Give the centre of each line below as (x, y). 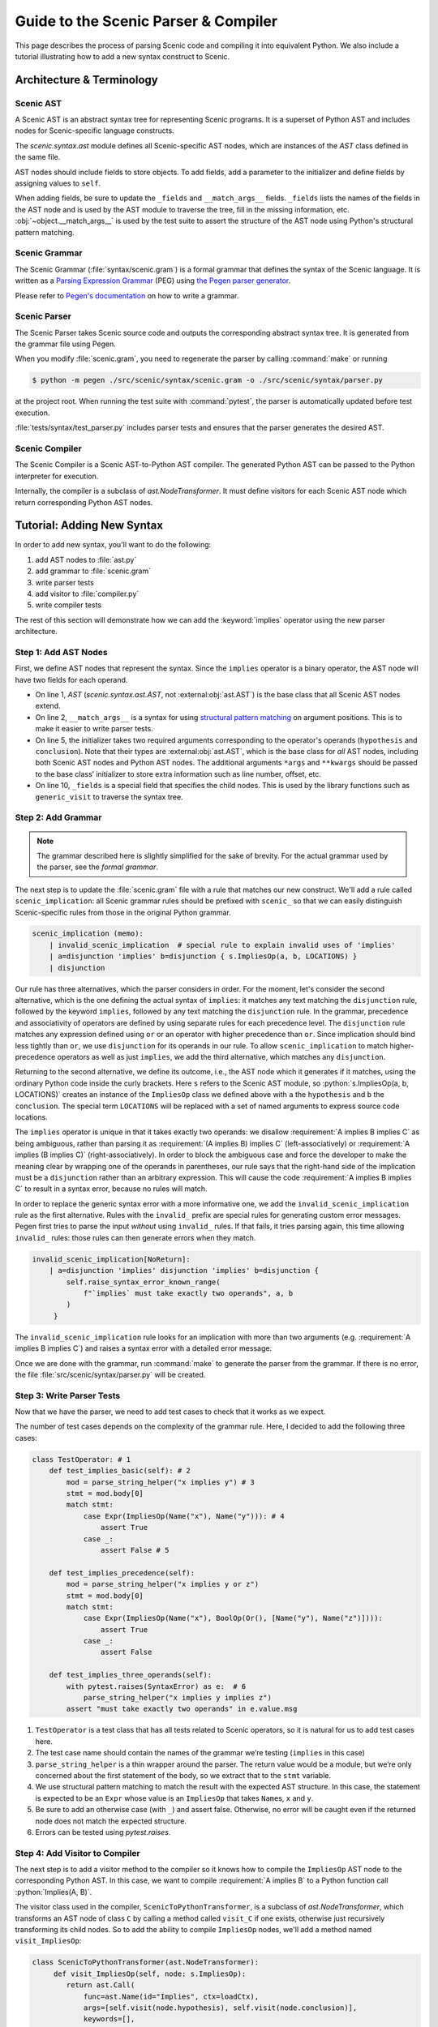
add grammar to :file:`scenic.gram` (93, 571)
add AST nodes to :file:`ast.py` (86, 559)
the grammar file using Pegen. (66, 344)
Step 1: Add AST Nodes (62, 652)
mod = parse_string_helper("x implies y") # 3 (160, 1482)
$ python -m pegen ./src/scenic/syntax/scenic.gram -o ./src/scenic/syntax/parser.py (207, 380)
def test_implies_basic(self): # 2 (120, 1471)
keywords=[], (109, 2019)
